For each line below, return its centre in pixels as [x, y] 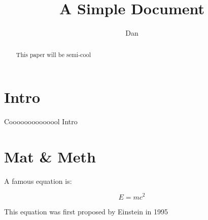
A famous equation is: [38, 181]
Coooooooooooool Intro [41, 121]
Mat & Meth [50, 156]
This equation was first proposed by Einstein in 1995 [86, 211]
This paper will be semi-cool [53, 54]
